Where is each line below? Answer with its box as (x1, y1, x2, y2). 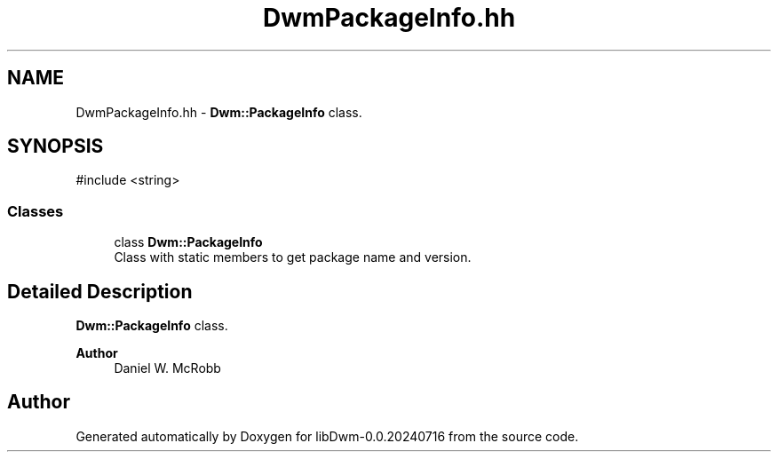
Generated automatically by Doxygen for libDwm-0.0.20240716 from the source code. (75, 428, 579, 444)
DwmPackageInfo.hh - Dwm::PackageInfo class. (75, 104, 362, 120)
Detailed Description (7, 280, 193, 303)
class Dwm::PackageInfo (114, 234, 263, 250)
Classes (7, 202, 64, 220)
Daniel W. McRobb (114, 360, 221, 376)
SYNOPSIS (7, 135, 104, 158)
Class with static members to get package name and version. (114, 249, 472, 265)
